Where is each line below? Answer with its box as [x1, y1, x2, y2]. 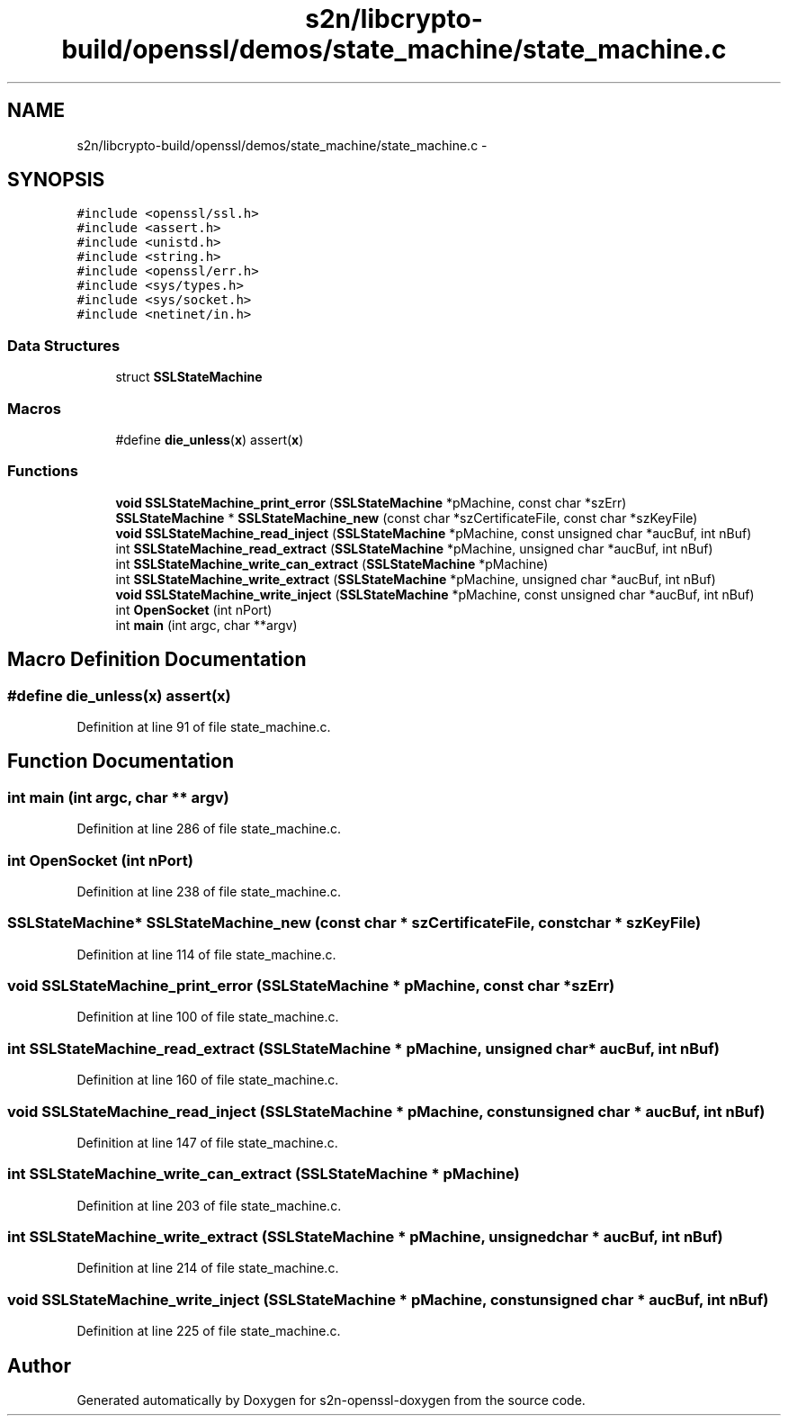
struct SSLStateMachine [115, 369, 263, 385]
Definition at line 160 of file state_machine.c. [76, 1072, 339, 1088]
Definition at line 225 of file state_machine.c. [76, 1323, 341, 1339]
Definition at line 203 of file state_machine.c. [76, 1197, 342, 1213]
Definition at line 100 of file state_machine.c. [76, 1009, 339, 1025]
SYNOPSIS [7, 168, 105, 192]
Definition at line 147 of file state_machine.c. [76, 1134, 338, 1150]
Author [7, 1354, 71, 1377]
